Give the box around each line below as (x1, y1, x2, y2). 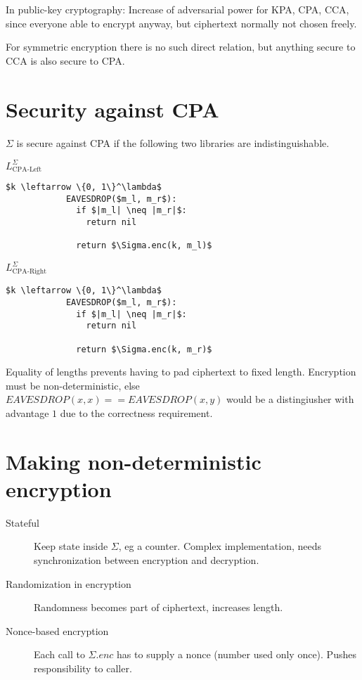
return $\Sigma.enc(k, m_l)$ (76, 240, 212, 251)
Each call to (34, 647, 85, 662)
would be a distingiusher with (226, 392, 354, 406)
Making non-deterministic (6, 447, 261, 475)
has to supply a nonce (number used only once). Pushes (117, 647, 356, 662)
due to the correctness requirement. (60, 405, 213, 420)
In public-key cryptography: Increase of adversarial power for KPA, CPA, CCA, (6, 2, 349, 16)
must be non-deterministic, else (6, 378, 140, 392)
